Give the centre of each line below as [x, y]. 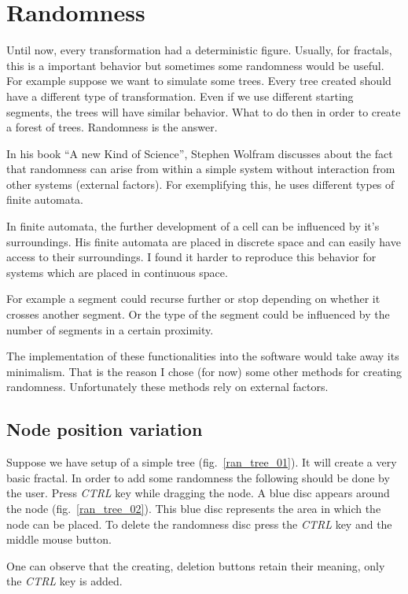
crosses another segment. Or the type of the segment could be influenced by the [198, 314]
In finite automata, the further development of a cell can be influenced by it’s [193, 226]
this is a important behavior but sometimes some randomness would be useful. [195, 65]
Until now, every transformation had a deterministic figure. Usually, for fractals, [199, 50]
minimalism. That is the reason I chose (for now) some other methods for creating [204, 371]
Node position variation [105, 429]
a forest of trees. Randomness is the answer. [112, 127]
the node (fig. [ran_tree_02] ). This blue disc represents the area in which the [194, 508]
